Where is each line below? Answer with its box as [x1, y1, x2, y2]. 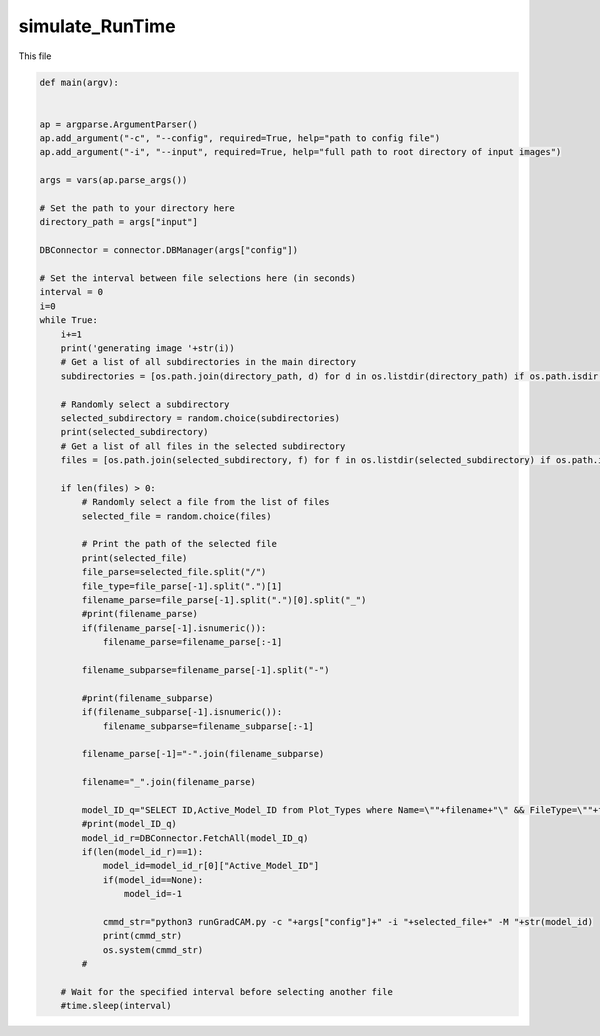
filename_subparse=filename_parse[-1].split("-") [81, 664, 330, 675]
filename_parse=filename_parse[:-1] [102, 636, 283, 648]
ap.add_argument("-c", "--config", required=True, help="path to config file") [39, 133, 441, 144]
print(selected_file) [81, 552, 188, 564]
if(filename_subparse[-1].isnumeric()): [81, 706, 283, 718]
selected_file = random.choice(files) [81, 510, 272, 522]
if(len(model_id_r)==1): [81, 846, 204, 858]
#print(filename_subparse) [81, 692, 214, 704]
